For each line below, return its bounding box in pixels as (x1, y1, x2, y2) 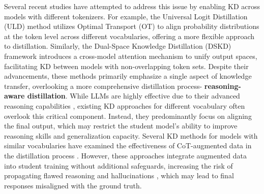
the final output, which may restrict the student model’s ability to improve (4, 120, 238, 131)
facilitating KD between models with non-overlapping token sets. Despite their (4, 60, 249, 71)
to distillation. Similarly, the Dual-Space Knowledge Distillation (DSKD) (4, 41, 231, 51)
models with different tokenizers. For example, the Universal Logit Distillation (4, 11, 248, 21)
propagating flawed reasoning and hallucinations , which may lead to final (4, 170, 234, 181)
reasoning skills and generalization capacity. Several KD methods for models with (4, 130, 258, 141)
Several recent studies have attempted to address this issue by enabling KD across (4, 1, 260, 11)
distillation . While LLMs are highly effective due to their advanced (27, 90, 240, 101)
